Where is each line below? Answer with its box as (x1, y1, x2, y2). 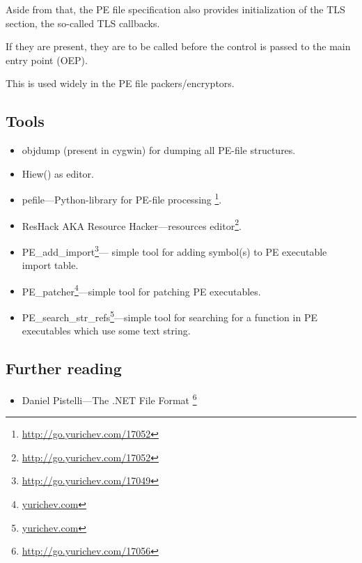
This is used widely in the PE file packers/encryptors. (6, 76, 235, 91)
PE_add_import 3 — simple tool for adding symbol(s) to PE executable (22, 242, 327, 259)
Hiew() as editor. (22, 166, 94, 180)
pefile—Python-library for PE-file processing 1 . (22, 190, 222, 207)
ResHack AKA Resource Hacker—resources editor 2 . (22, 216, 242, 233)
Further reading (6, 357, 122, 379)
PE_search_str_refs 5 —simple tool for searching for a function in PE (22, 307, 317, 324)
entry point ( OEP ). (6, 52, 88, 67)
